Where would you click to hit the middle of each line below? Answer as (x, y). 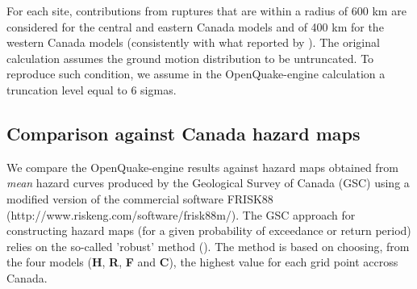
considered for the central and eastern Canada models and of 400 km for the (195, 26)
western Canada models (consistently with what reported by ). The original (193, 42)
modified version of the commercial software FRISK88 (140, 198)
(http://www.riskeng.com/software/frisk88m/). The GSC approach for (181, 214)
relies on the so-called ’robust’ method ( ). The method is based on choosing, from (208, 246)
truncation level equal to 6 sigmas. (92, 89)
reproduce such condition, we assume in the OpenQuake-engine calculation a (196, 74)
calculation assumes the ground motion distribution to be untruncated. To (190, 58)
